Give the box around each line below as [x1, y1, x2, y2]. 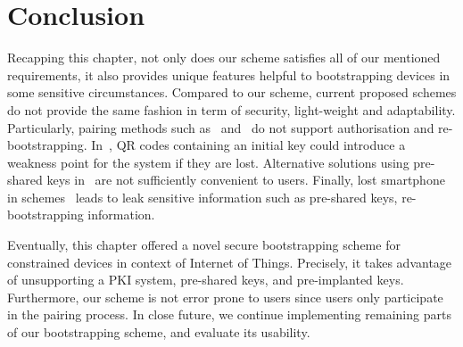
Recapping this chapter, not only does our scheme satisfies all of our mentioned [7, 48, 441, 67]
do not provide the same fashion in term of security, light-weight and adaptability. [7, 100, 456, 119]
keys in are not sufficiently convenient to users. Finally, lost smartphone [46, 170, 445, 189]
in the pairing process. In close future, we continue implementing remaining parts [7, 305, 451, 324]
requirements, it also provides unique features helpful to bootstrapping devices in [7, 65, 451, 84]
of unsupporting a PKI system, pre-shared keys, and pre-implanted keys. [7, 270, 404, 289]
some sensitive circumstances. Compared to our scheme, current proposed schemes [7, 83, 457, 102]
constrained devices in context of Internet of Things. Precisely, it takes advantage [7, 252, 452, 271]
